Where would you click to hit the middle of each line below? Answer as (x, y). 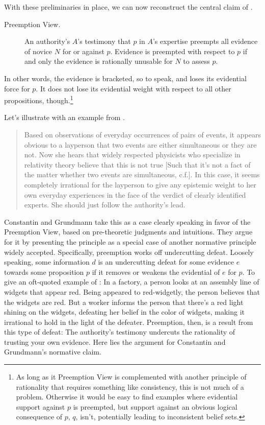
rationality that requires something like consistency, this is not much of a (130, 386)
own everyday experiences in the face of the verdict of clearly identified (135, 194)
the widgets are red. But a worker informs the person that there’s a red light (124, 302)
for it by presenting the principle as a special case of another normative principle (130, 241)
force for (17, 88)
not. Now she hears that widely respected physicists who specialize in (132, 155)
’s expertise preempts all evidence (205, 41)
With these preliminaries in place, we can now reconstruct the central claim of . (128, 7)
